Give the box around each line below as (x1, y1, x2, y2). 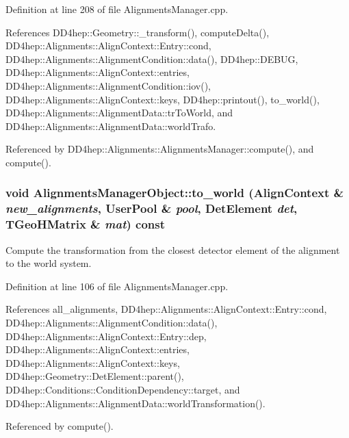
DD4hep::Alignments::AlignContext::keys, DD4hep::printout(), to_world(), (5, 92, 320, 106)
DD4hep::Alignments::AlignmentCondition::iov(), (5, 78, 211, 92)
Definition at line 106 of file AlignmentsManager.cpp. (5, 279, 229, 293)
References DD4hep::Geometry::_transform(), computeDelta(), (5, 25, 270, 39)
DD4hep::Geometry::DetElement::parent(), (5, 369, 184, 383)
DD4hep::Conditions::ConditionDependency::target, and (5, 382, 240, 396)
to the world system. (5, 256, 92, 270)
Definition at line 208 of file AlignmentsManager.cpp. (5, 2, 229, 16)
